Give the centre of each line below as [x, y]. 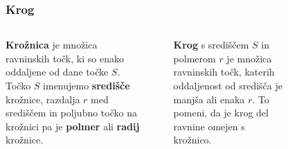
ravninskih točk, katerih [224, 72]
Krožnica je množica [52, 45]
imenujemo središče [87, 85]
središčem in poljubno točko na [71, 113]
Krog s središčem [211, 45]
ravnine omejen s [209, 126]
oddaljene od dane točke [57, 72]
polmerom [195, 58]
